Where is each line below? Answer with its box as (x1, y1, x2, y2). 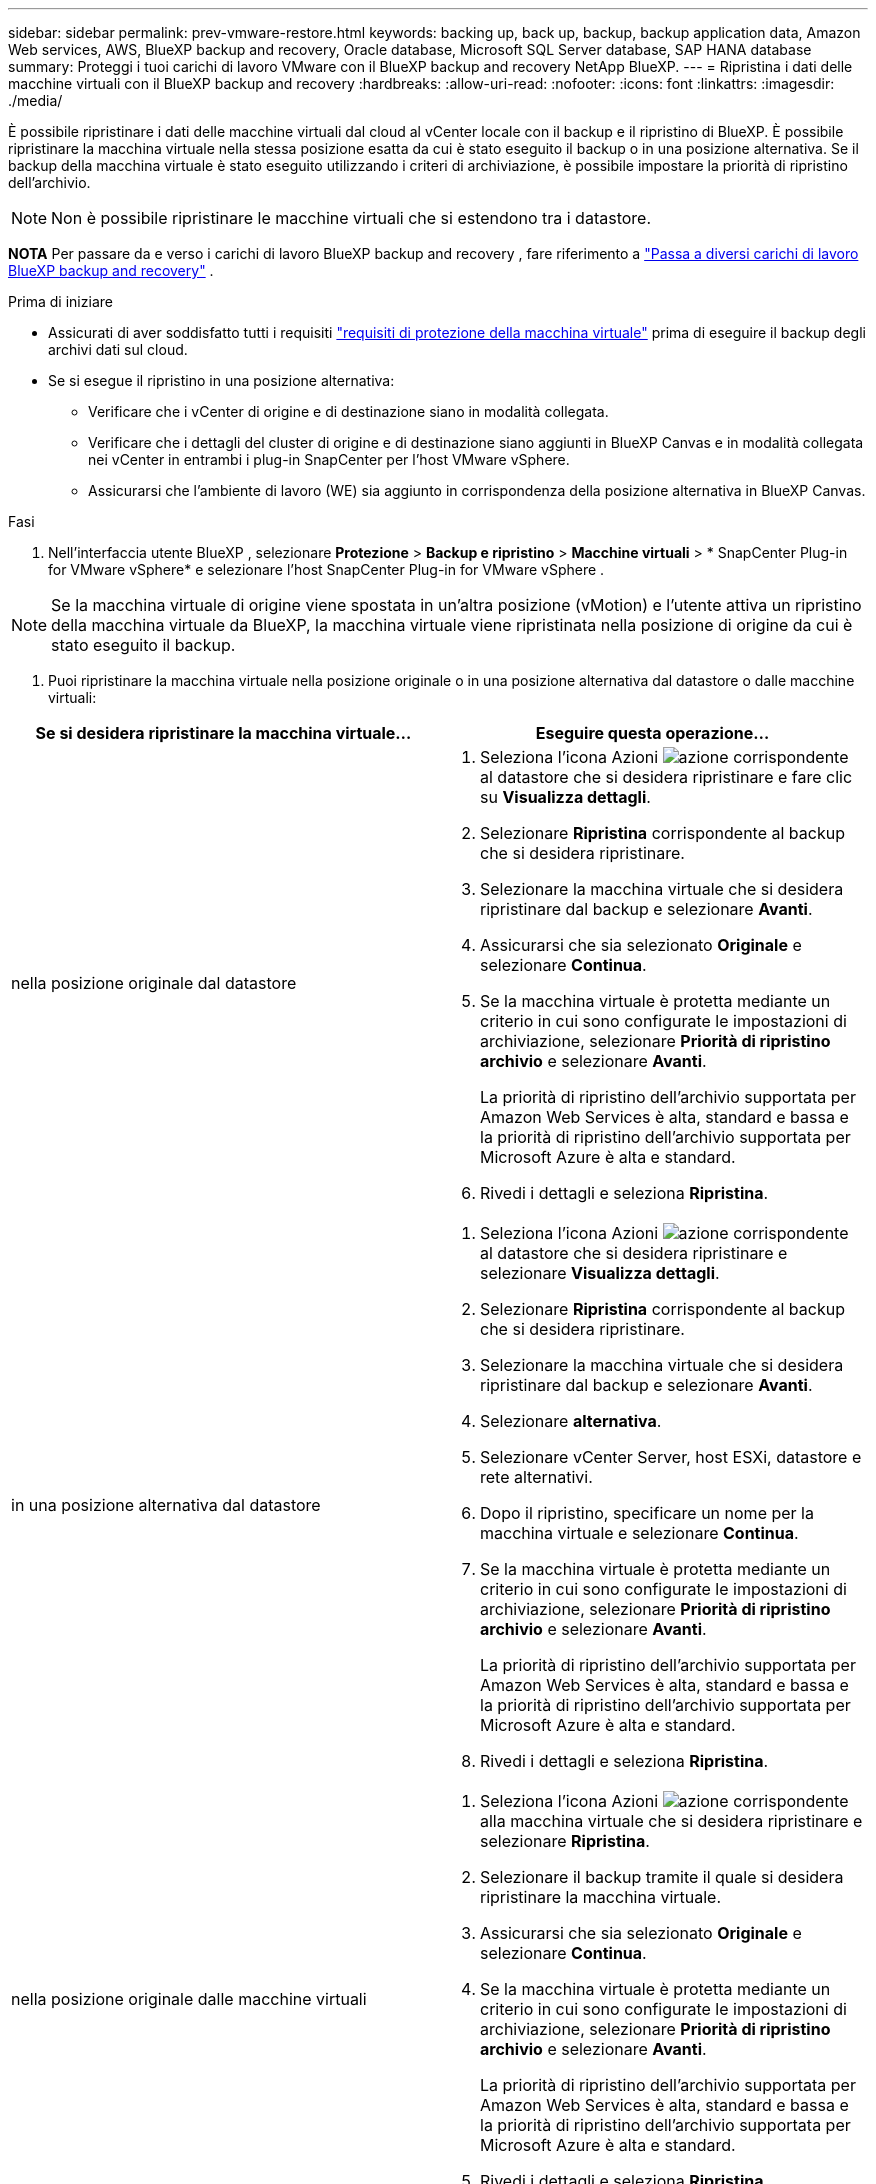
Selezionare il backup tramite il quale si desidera (480, 1867, 844, 1887)
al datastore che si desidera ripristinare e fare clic (480, 767, 853, 787)
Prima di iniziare (8, 293, 113, 310)
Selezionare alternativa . (480, 1411, 662, 1431)
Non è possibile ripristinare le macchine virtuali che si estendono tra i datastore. (51, 208, 652, 228)
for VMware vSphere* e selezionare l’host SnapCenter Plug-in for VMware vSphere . (48, 561, 605, 578)
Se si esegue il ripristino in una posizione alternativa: (48, 372, 395, 389)
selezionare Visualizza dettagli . (480, 1263, 720, 1283)
